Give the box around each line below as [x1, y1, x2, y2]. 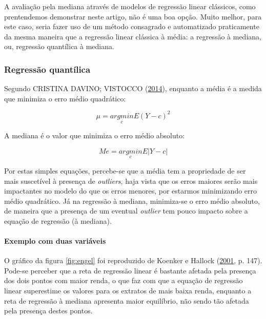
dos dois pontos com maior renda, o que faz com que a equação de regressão [4, 275, 243, 286]
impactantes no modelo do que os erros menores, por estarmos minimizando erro [4, 185, 257, 196]
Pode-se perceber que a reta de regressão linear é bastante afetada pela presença [4, 265, 256, 275]
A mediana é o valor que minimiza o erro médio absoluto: [4, 130, 185, 141]
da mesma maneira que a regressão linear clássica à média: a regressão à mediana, [4, 31, 261, 41]
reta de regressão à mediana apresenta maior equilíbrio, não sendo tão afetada [4, 295, 249, 306]
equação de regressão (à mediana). [4, 215, 112, 226]
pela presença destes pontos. [4, 305, 93, 316]
